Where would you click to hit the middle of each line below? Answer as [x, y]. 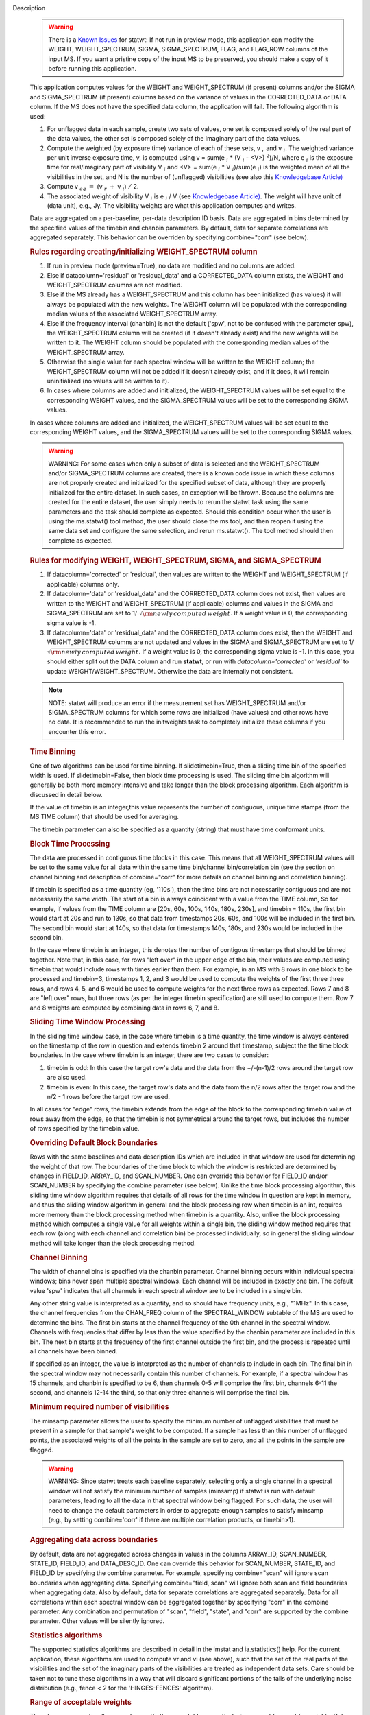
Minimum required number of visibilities [99, 1407]
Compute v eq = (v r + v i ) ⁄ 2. [93, 187]
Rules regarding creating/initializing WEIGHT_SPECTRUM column [144, 252]
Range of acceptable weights [81, 1702]
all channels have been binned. [74, 1351]
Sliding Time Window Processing [87, 1022]
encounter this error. [77, 731]
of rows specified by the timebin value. [85, 1128]
